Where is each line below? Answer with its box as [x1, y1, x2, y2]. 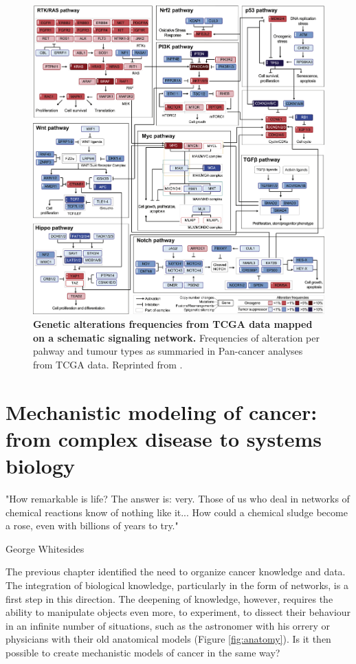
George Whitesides [5, 541, 85, 555]
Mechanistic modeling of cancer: [5, 397, 318, 425]
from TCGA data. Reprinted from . [33, 357, 183, 371]
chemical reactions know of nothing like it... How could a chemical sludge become [5, 505, 348, 519]
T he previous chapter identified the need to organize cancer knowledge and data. [5, 564, 346, 579]
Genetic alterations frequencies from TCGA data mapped [33, 317, 313, 331]
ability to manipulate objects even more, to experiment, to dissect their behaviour [5, 605, 351, 619]
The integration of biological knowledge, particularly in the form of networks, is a [5, 577, 348, 592]
